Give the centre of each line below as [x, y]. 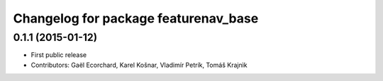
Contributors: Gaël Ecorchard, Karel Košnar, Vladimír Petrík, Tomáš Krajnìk [139, 65]
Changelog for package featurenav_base [136, 18]
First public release [59, 55]
